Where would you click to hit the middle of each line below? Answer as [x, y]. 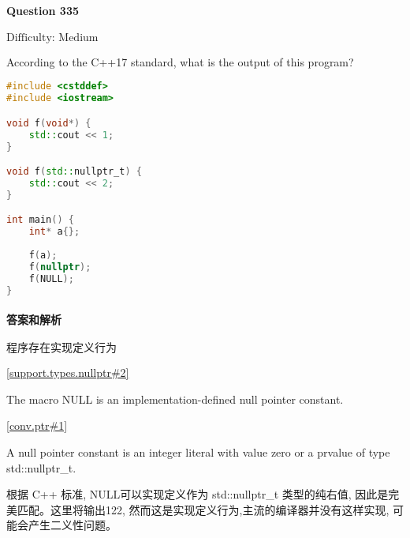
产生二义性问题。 [72, 525]
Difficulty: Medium [52, 38]
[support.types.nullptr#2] [68, 372]
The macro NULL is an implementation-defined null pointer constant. [175, 399]
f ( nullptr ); [60, 267]
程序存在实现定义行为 [61, 349]
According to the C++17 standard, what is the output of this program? [180, 61]
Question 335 [43, 10]
